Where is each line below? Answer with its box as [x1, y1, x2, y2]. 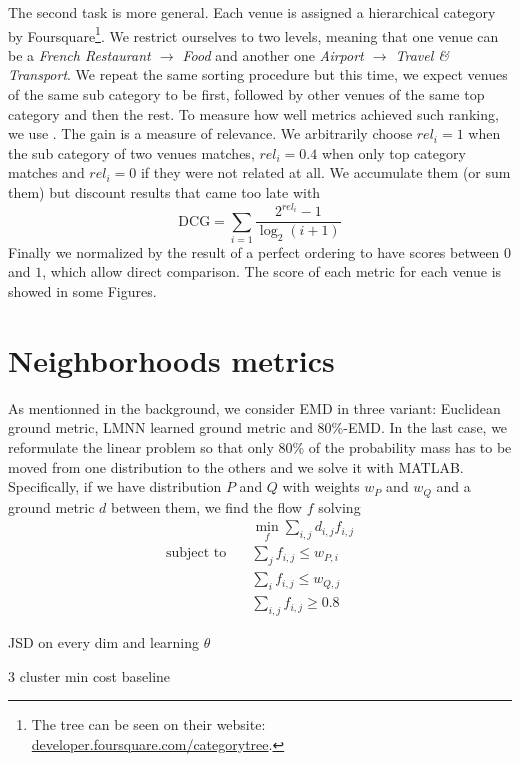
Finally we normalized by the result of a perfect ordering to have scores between [8, 241, 500, 262]
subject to [165, 546, 227, 561]
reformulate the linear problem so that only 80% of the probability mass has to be [8, 436, 512, 457]
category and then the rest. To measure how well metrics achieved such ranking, [8, 103, 499, 124]
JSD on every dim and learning [8, 631, 200, 652]
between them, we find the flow [111, 496, 302, 517]
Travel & [395, 44, 450, 65]
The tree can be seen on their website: [31, 714, 266, 735]
